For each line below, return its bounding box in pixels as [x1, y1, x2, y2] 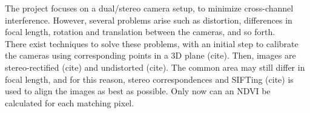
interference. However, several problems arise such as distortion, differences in [5, 13, 292, 26]
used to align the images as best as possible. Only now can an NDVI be [5, 85, 271, 97]
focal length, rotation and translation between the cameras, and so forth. [5, 25, 275, 38]
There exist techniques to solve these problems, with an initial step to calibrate [5, 37, 298, 50]
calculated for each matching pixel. [5, 96, 134, 109]
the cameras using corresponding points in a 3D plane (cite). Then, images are [5, 49, 296, 62]
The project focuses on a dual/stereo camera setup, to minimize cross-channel [5, 2, 294, 14]
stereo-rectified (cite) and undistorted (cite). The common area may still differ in [5, 60, 305, 73]
